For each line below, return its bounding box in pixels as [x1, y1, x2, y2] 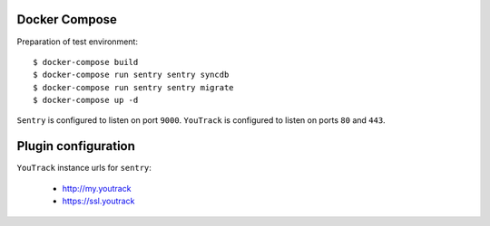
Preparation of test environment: [16, 36, 138, 47]
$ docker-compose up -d [33, 95, 139, 106]
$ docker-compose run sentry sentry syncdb [33, 70, 230, 80]
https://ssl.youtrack [62, 195, 135, 207]
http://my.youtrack [62, 183, 132, 193]
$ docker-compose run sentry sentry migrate [33, 82, 235, 92]
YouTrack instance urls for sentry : [16, 163, 152, 174]
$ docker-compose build [33, 57, 139, 67]
